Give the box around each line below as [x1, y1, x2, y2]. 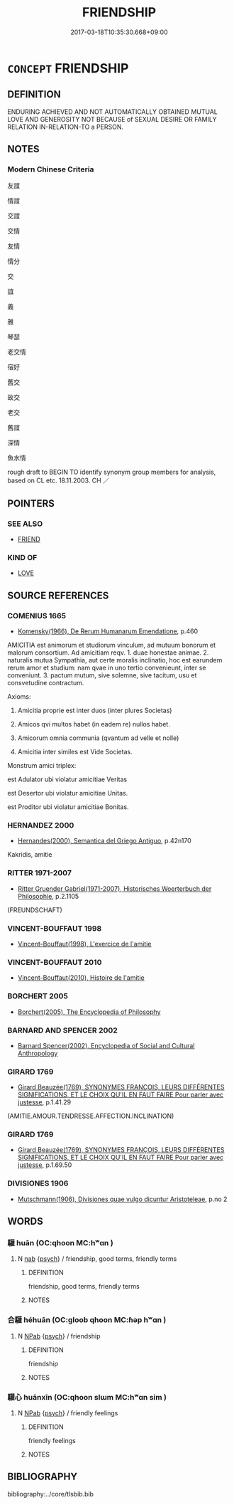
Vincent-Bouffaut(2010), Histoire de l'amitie [17, 973, 145, 982]
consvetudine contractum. [7, 679, 84, 687]
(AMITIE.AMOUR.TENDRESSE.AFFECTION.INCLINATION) [7, 1111, 174, 1121]
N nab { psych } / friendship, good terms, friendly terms [17, 1255, 177, 1263]
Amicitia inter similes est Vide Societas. [17, 748, 133, 756]
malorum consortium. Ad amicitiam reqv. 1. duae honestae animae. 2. [7, 648, 209, 657]
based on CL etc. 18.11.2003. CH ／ [7, 476, 110, 485]
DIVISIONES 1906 [7, 1178, 69, 1188]
